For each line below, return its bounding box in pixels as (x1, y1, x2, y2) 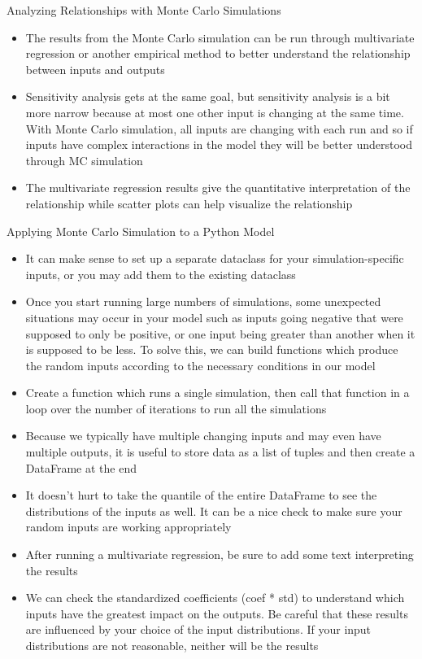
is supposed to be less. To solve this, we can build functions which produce (25, 341, 398, 358)
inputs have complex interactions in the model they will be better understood (25, 136, 412, 153)
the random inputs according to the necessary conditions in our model (25, 356, 376, 373)
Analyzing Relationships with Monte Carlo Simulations (7, 2, 281, 18)
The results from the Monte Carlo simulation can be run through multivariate (25, 28, 415, 46)
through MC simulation (25, 151, 143, 168)
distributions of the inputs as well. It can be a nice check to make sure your (25, 502, 402, 519)
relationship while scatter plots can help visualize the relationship (25, 194, 353, 212)
